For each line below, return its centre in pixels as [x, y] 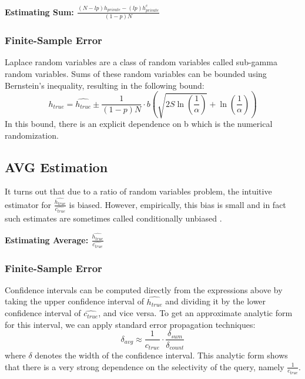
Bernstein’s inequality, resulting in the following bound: [105, 85]
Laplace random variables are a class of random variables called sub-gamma [141, 62]
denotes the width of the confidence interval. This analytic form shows [161, 355]
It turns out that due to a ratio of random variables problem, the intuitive [138, 191]
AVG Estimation [56, 167]
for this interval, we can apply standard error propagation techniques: [130, 324]
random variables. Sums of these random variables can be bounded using [136, 73]
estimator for [28, 204]
